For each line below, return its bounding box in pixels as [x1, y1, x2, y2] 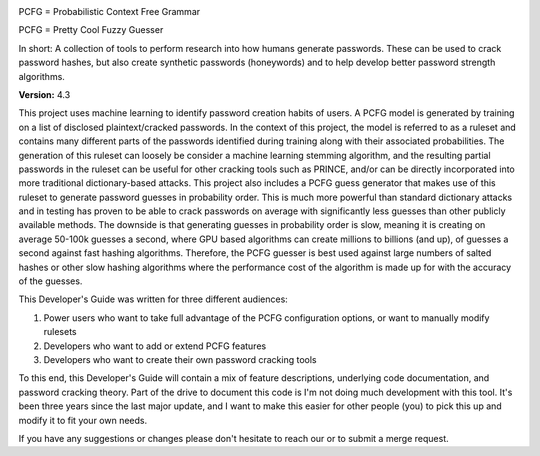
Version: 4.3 [18, 88, 71, 100]
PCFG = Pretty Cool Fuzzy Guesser [18, 24, 164, 36]
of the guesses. [18, 275, 83, 287]
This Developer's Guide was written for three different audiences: [18, 293, 289, 305]
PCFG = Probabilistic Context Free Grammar [18, 6, 201, 17]
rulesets [43, 326, 77, 338]
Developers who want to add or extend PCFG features [43, 340, 267, 352]
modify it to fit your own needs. [18, 414, 148, 426]
